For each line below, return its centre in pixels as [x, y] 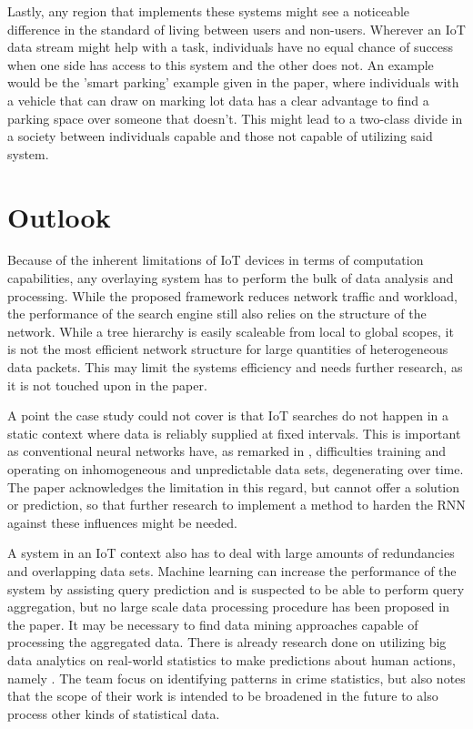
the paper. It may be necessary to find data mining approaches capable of [213, 624]
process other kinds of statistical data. [114, 713]
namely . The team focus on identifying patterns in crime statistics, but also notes [236, 678]
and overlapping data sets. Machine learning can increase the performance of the [232, 570]
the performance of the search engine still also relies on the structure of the [217, 314]
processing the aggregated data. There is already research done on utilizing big [227, 642]
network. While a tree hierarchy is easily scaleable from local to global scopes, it [231, 331]
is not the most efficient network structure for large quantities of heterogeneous [228, 349]
